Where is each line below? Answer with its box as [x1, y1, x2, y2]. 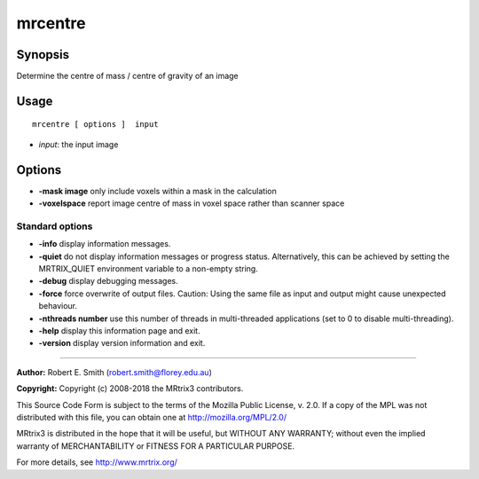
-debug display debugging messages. [38, 276, 179, 287]
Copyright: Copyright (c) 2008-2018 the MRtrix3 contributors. [16, 383, 244, 394]
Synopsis [16, 47, 70, 62]
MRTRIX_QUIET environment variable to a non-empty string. [38, 263, 259, 274]
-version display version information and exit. [38, 338, 206, 349]
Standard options [16, 220, 93, 232]
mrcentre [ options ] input [32, 120, 159, 130]
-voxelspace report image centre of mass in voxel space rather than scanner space [38, 198, 345, 208]
